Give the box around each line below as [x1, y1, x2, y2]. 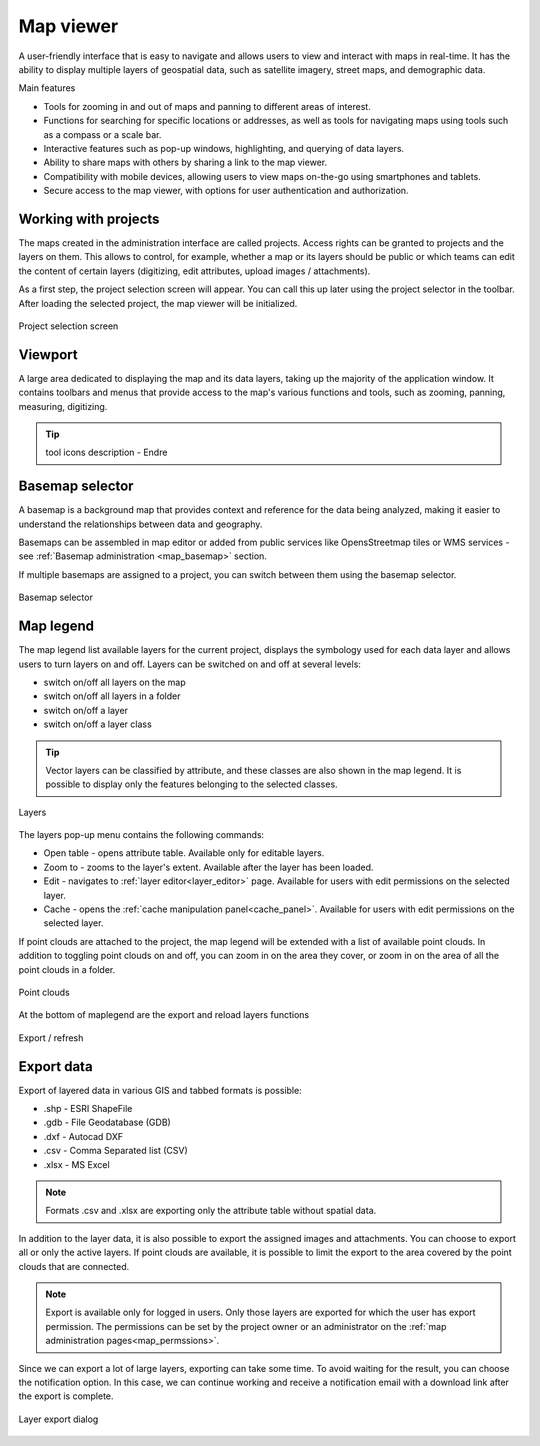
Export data [18, 1058, 94, 1075]
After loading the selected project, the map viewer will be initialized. [18, 297, 298, 309]
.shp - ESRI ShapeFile [43, 1103, 133, 1115]
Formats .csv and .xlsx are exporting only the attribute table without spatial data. [45, 1205, 377, 1217]
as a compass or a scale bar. [43, 128, 162, 140]
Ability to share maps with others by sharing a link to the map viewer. [43, 156, 328, 169]
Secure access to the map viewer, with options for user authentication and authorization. [43, 185, 409, 197]
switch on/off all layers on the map [43, 676, 186, 688]
